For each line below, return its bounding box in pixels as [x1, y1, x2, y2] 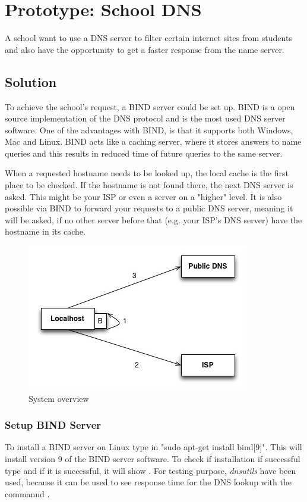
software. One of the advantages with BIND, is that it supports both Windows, [5, 123, 293, 136]
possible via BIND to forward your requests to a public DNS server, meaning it [5, 202, 293, 214]
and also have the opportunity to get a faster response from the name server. [5, 43, 284, 55]
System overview [29, 392, 89, 404]
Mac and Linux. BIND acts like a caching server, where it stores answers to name [5, 135, 302, 148]
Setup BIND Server [5, 417, 102, 432]
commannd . [5, 487, 50, 500]
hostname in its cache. [5, 225, 86, 238]
